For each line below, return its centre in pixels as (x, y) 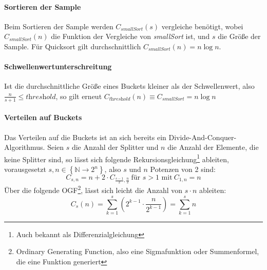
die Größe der (239, 36)
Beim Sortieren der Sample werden (59, 26)
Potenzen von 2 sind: (183, 169)
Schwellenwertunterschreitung (58, 66)
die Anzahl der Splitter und (115, 147)
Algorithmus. (25, 147)
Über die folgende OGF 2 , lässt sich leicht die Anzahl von (93, 189)
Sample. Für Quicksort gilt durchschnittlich (73, 46)
